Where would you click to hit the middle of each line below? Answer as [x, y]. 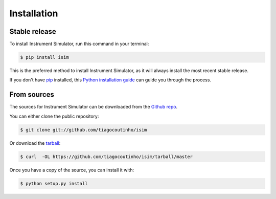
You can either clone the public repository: [54, 116]
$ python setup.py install [54, 183]
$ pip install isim [44, 57]
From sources [32, 95]
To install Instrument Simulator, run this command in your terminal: [79, 44]
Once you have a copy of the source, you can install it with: [72, 170]
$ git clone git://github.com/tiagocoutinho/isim [84, 130]
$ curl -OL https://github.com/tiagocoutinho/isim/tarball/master [107, 157]
